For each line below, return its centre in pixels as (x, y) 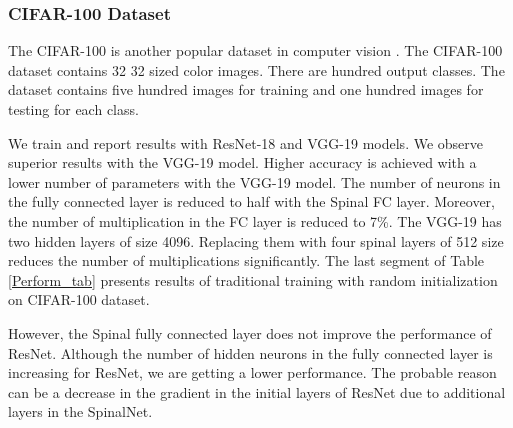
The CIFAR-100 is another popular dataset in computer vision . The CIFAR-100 (255, 50)
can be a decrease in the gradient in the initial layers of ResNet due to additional (257, 391)
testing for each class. (73, 109)
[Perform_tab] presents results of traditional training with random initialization (253, 279)
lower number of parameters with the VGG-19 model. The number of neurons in (254, 181)
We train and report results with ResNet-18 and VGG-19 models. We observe (246, 142)
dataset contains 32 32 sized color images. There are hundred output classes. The (256, 69)
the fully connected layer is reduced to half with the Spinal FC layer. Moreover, (251, 201)
